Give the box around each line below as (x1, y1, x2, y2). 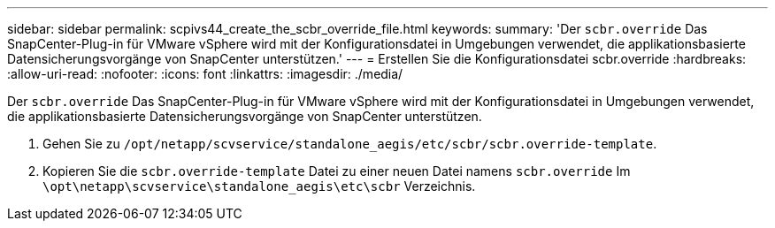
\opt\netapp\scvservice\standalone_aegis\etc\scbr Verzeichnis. (42, 179, 476, 194)
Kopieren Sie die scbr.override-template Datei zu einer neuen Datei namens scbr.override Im (42, 163, 631, 179)
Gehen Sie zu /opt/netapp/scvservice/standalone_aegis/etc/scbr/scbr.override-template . (42, 136, 657, 151)
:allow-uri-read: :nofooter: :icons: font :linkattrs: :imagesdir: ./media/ (7, 66, 403, 81)
